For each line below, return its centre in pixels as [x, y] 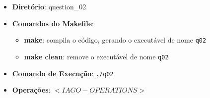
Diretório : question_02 [49, 6]
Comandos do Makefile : [53, 23]
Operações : [31, 90]
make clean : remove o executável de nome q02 [96, 56]
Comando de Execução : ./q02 [63, 73]
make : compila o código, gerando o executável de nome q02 [115, 40]
